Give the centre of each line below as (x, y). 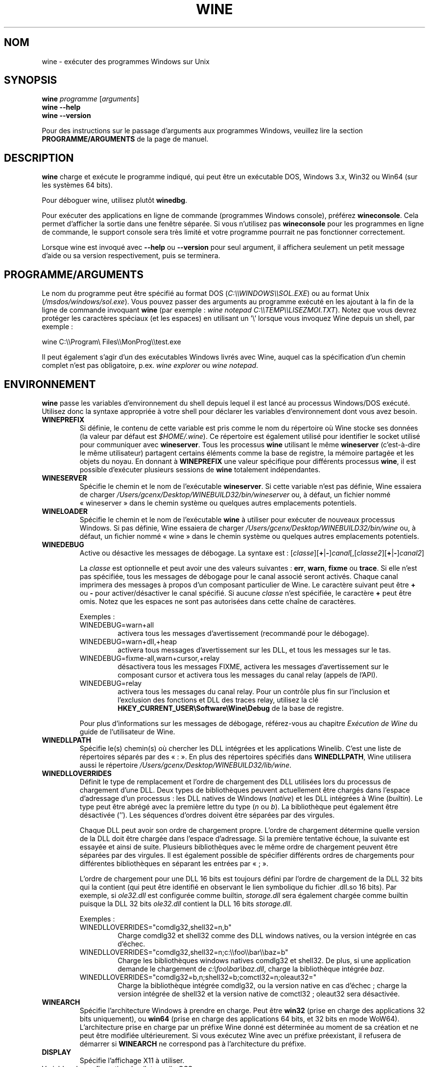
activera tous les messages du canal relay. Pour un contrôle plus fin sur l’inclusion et (254, 691)
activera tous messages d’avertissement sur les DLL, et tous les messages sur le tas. (254, 650)
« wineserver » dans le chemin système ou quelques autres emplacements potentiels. (218, 503)
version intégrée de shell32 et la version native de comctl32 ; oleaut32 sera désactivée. (259, 994)
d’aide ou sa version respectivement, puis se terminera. (131, 256)
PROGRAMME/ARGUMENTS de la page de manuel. (125, 139)
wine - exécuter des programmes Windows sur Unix (126, 61)
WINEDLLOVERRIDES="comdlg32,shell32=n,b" (155, 927)
